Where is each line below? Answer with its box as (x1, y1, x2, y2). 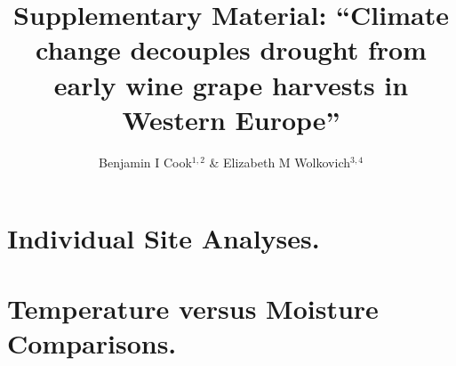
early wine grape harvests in (53, 66, 409, 102)
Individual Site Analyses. (7, 220, 320, 256)
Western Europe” (122, 101, 340, 137)
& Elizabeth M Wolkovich (209, 152, 350, 171)
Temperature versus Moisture (7, 289, 379, 326)
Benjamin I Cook (99, 152, 192, 171)
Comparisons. (7, 324, 177, 361)
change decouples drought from (36, 31, 427, 68)
